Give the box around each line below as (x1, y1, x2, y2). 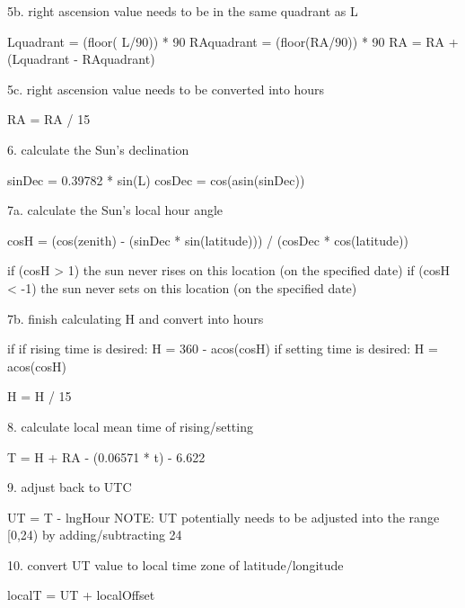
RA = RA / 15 (7, 110, 91, 129)
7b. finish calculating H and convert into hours (7, 308, 264, 327)
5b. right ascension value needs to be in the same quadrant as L (7, 2, 358, 20)
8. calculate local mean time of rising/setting (7, 416, 253, 435)
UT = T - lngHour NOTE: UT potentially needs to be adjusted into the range (7, 507, 440, 526)
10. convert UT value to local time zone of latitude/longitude (7, 555, 344, 574)
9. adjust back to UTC (7, 478, 132, 496)
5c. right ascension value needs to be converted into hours (7, 79, 325, 98)
